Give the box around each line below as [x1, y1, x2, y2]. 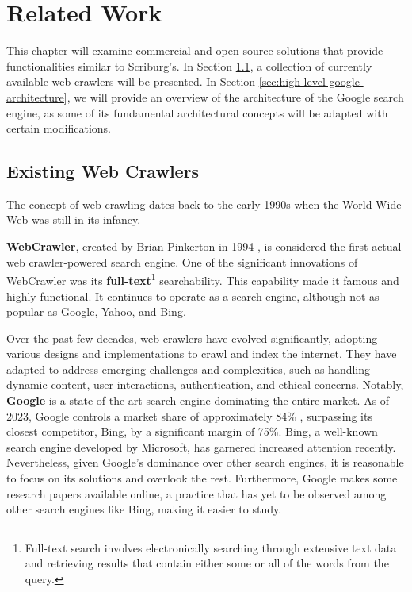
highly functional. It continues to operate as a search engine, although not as [6, 287, 380, 304]
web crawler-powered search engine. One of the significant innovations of [6, 253, 358, 270]
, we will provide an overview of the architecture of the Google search [67, 88, 404, 105]
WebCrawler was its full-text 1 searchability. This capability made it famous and [6, 270, 399, 288]
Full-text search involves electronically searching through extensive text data [25, 539, 397, 555]
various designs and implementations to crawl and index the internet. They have [6, 345, 397, 362]
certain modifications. [6, 120, 111, 136]
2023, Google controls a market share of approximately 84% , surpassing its [6, 407, 372, 424]
